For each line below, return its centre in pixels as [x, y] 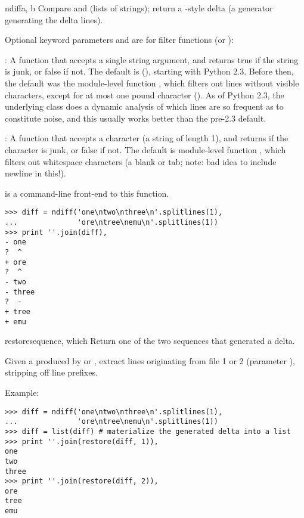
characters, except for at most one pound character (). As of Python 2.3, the [145, 94]
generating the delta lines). [54, 19]
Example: [22, 392]
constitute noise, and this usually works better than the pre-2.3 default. [136, 118]
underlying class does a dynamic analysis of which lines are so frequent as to [144, 106]
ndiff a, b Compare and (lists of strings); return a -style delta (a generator [139, 8]
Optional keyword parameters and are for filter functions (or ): [119, 40]
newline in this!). [35, 173]
